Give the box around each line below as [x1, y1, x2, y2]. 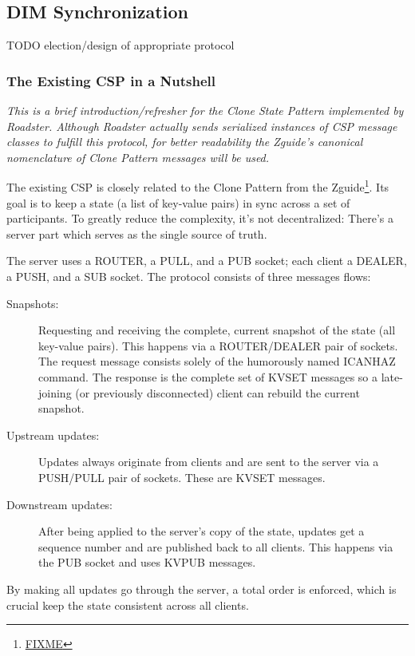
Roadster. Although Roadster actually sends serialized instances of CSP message [6, 117, 397, 134]
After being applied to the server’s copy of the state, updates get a [38, 523, 365, 539]
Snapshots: [6, 294, 59, 311]
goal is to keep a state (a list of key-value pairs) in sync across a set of [6, 194, 350, 211]
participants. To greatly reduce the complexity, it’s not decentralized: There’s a [6, 210, 393, 227]
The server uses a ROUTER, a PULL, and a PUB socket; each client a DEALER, [6, 252, 407, 269]
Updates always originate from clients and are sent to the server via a [38, 453, 379, 470]
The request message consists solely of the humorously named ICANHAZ [38, 353, 396, 369]
